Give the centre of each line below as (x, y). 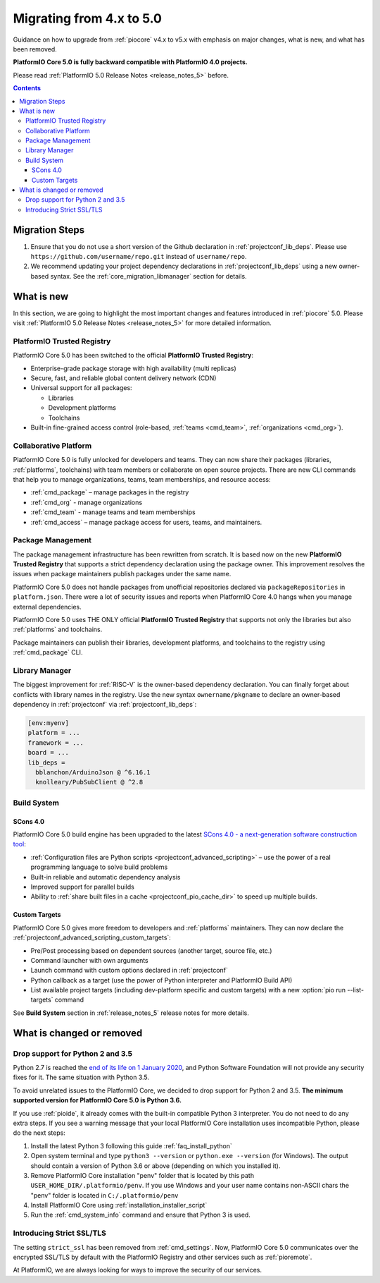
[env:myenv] (49, 723)
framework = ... (56, 743)
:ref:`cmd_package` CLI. (48, 652)
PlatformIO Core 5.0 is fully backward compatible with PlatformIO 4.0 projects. (130, 62)
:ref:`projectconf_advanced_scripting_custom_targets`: (92, 937)
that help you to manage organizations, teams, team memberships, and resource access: (142, 479)
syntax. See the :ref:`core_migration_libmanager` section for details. (148, 276)
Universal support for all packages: (82, 388)
